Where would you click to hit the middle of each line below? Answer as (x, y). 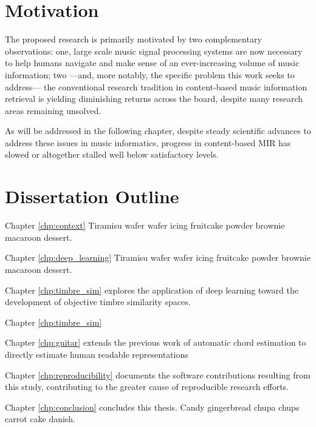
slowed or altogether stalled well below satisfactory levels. (112, 154)
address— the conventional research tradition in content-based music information (156, 86)
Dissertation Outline (92, 196)
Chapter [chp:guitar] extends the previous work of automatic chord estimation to (156, 342)
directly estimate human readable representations (97, 354)
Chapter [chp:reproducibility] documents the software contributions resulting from (158, 375)
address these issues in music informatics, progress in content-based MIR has (148, 142)
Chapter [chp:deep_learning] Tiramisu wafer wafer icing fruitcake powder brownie (158, 257)
